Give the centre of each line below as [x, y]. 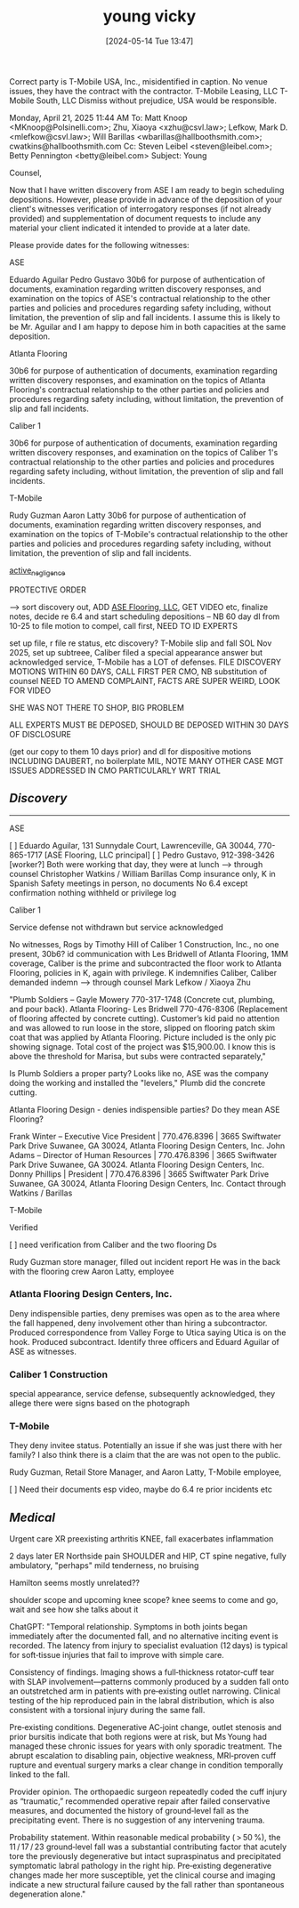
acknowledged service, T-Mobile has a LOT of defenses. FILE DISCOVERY [145, 662]
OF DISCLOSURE [40, 734]
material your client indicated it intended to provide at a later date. [130, 228]
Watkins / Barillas [41, 1193]
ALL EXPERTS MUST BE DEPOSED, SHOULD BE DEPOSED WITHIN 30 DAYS [149, 725]
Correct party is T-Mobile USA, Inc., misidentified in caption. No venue [139, 81]
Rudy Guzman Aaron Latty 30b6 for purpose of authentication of [128, 515]
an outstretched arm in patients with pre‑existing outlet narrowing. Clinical [145, 1691]
